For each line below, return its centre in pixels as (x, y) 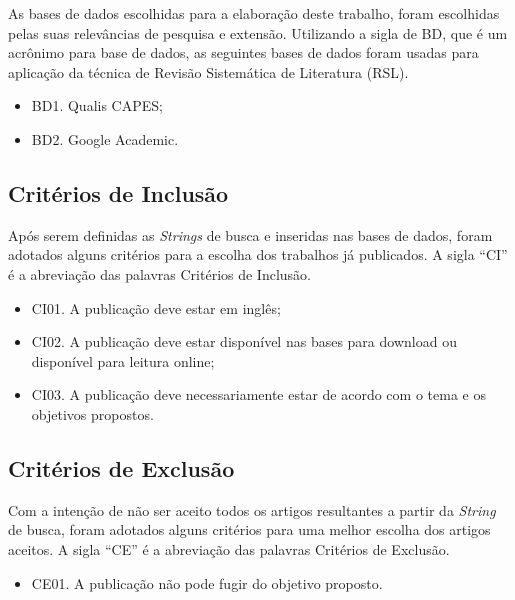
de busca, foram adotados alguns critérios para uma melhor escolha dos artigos (249, 529)
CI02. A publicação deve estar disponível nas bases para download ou (244, 341)
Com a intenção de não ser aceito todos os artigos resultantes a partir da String (252, 509)
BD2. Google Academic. (105, 138)
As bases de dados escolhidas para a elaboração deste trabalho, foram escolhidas (254, 13)
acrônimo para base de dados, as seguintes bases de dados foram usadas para (243, 52)
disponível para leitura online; (123, 360)
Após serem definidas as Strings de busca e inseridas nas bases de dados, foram (250, 234)
